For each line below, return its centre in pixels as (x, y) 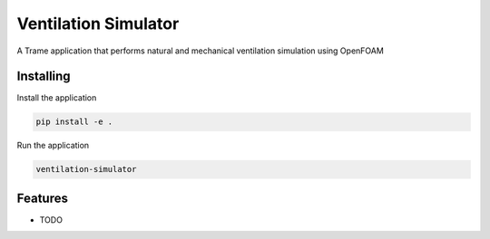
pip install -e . (74, 122)
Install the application (57, 98)
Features (42, 198)
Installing (44, 76)
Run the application (53, 146)
